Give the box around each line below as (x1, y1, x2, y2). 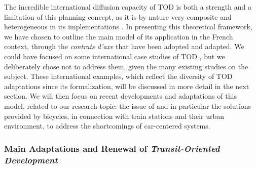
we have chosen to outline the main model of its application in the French (4, 31, 233, 41)
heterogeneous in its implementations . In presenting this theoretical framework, (4, 21, 252, 32)
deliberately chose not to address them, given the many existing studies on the (4, 61, 248, 71)
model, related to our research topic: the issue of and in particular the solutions (4, 100, 251, 111)
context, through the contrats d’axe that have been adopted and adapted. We (4, 41, 244, 52)
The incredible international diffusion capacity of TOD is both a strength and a (4, 2, 251, 12)
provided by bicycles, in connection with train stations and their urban (4, 110, 225, 121)
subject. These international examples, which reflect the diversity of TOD (4, 71, 233, 81)
